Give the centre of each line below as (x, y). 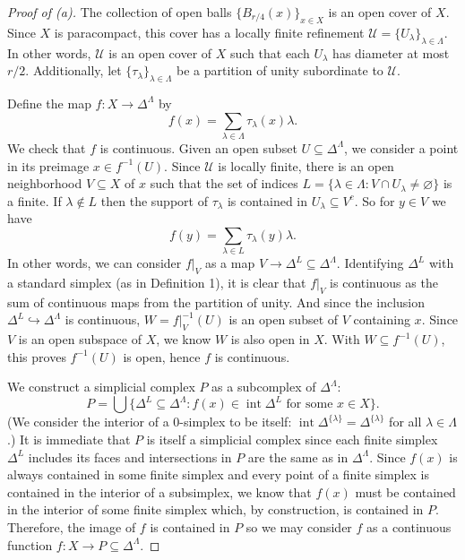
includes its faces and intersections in (130, 457)
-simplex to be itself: (236, 422)
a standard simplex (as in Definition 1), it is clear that (157, 282)
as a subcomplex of (264, 387)
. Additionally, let (73, 70)
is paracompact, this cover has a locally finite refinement (209, 32)
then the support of (154, 200)
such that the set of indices (224, 183)
